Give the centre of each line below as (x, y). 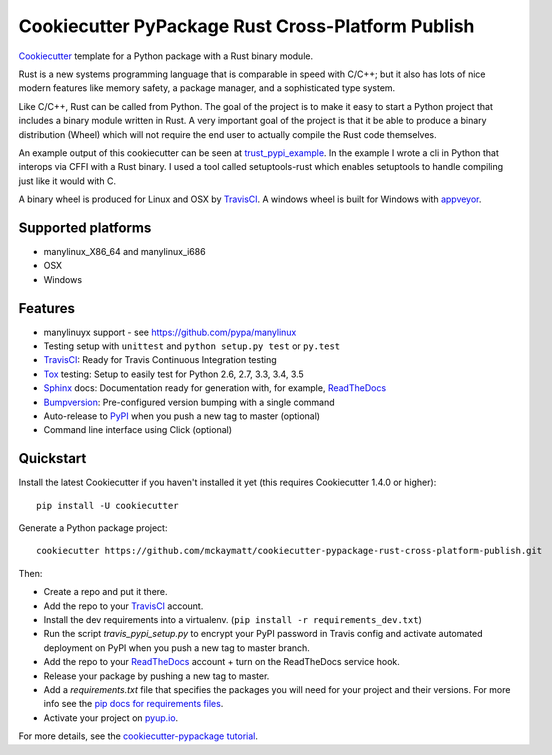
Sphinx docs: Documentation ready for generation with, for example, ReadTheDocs (215, 388)
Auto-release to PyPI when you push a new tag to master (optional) (181, 416)
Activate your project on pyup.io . (111, 717)
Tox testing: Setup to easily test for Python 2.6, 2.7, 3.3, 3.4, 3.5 (173, 374)
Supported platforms (85, 227)
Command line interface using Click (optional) (138, 430)
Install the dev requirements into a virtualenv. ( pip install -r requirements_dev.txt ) (232, 620)
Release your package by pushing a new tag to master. (156, 676)
